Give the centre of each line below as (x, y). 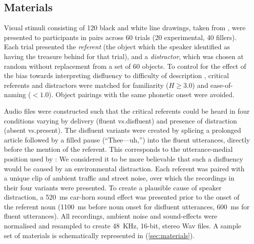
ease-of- (222, 85)
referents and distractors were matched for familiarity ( (86, 85)
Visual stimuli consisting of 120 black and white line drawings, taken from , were (125, 28)
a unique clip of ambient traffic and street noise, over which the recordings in (119, 178)
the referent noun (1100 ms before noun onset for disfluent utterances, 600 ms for (127, 206)
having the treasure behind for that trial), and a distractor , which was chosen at (124, 56)
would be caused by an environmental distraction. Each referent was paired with (124, 168)
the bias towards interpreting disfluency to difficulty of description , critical (116, 75)
